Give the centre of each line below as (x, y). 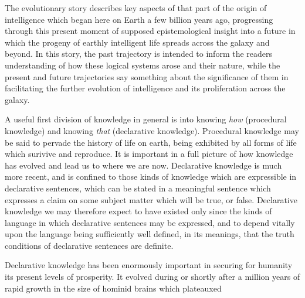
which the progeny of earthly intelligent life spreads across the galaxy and (137, 42)
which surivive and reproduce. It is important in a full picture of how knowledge (149, 154)
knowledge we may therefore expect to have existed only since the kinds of (138, 211)
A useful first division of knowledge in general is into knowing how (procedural (146, 119)
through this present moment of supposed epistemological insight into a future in (150, 31)
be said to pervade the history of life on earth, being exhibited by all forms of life (151, 142)
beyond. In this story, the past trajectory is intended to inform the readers (139, 54)
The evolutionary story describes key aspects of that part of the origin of (136, 8)
